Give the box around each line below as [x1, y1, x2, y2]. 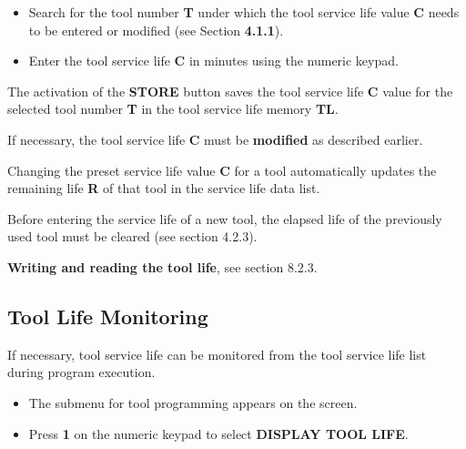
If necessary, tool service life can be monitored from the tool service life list [7, 344, 427, 363]
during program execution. [7, 362, 156, 382]
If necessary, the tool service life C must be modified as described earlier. [7, 129, 423, 148]
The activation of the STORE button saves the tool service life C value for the [7, 81, 453, 100]
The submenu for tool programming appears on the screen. [28, 393, 358, 412]
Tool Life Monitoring [7, 301, 208, 330]
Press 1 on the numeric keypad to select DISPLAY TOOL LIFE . [28, 423, 409, 443]
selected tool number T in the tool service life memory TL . [7, 99, 339, 118]
